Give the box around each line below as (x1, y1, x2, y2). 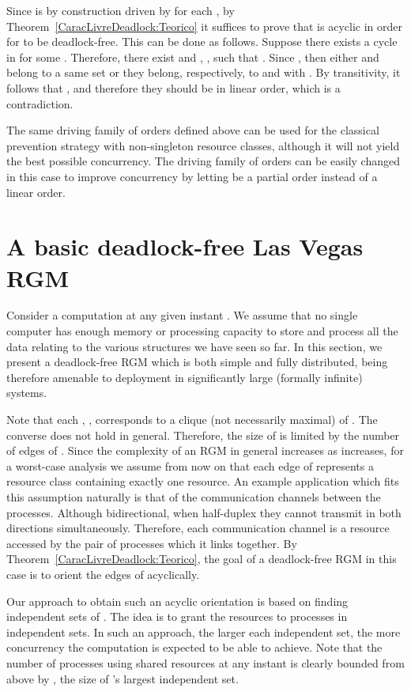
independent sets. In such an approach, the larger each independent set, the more (6, 623, 401, 640)
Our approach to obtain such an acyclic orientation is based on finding (6, 592, 349, 609)
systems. (6, 384, 47, 401)
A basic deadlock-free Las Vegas (6, 230, 364, 263)
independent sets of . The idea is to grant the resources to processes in (6, 608, 348, 625)
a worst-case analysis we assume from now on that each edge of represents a (6, 457, 374, 474)
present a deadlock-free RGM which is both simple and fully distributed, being (6, 354, 388, 370)
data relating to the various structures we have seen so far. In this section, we (6, 338, 383, 354)
